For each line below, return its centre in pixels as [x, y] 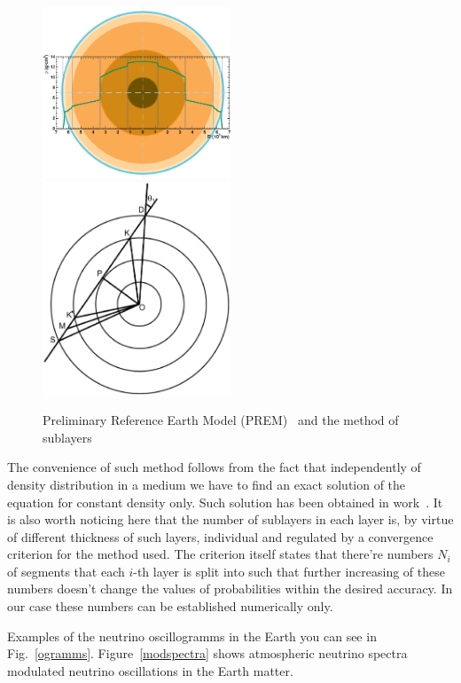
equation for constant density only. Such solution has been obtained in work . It [225, 502]
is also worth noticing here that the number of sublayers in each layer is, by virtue [230, 519]
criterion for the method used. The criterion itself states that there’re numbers [220, 554]
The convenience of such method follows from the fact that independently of [214, 467]
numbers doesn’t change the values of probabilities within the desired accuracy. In [230, 589]
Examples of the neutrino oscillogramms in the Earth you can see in [192, 636]
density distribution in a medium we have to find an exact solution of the [207, 484]
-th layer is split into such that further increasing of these [289, 571]
